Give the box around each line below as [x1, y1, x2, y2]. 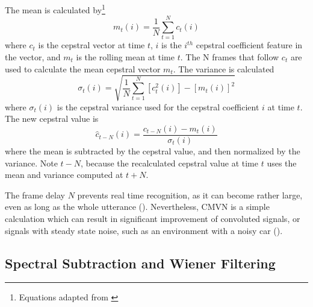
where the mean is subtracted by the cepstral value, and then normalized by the [5, 144, 300, 157]
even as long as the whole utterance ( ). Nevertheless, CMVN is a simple [5, 200, 270, 213]
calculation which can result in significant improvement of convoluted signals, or [5, 212, 300, 224]
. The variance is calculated [173, 62, 274, 75]
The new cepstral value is [5, 112, 99, 125]
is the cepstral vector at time [38, 39, 145, 51]
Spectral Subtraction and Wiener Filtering [5, 253, 276, 272]
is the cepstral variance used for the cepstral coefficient [57, 100, 259, 113]
